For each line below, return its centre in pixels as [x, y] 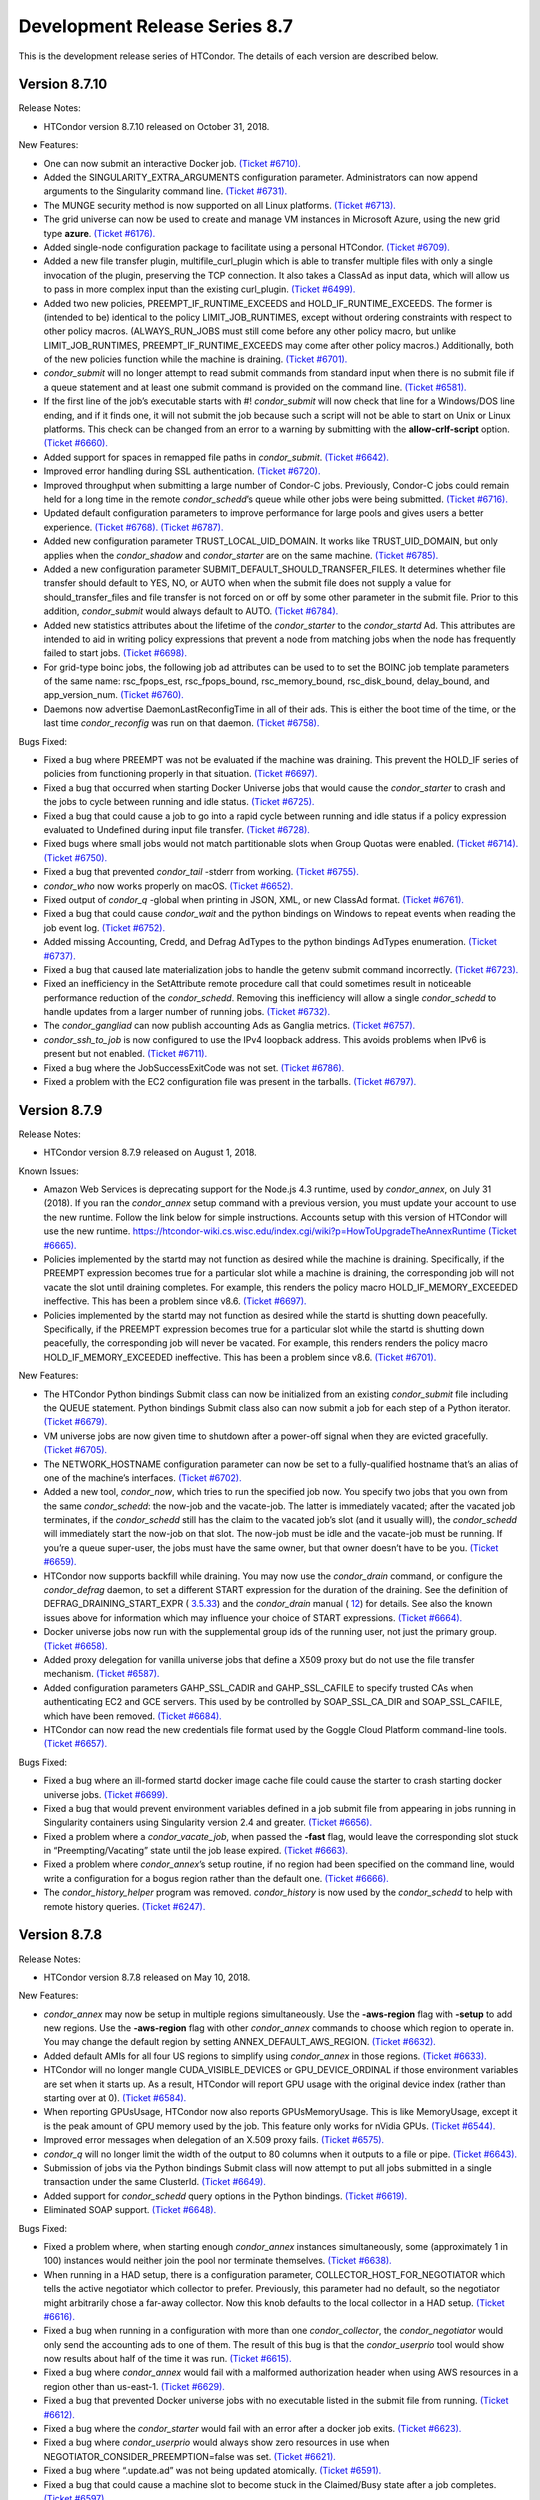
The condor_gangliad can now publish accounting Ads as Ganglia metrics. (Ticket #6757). [229, 1026]
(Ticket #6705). [75, 1450]
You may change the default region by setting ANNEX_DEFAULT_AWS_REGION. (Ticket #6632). [240, 2042]
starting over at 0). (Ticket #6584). [115, 2098]
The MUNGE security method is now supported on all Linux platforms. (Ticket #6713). [220, 205]
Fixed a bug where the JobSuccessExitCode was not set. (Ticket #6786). [194, 1067]
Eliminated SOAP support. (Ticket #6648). [130, 2210]
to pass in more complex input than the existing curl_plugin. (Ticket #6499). [199, 289]
